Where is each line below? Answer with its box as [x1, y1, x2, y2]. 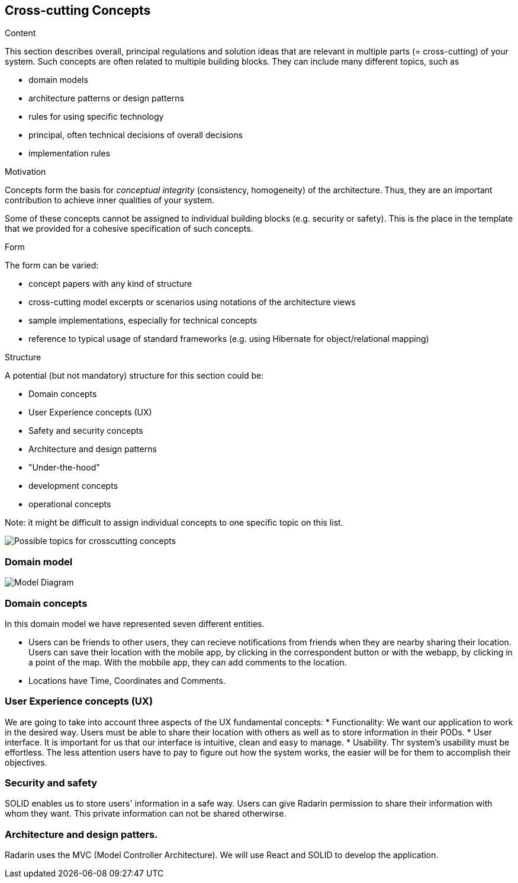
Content [5, 28, 36, 39]
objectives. [5, 757, 47, 767]
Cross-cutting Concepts [5, 3, 151, 18]
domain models [28, 75, 88, 85]
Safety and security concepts [28, 425, 143, 436]
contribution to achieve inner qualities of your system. [5, 195, 215, 206]
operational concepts [28, 499, 111, 510]
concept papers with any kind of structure [28, 279, 192, 289]
